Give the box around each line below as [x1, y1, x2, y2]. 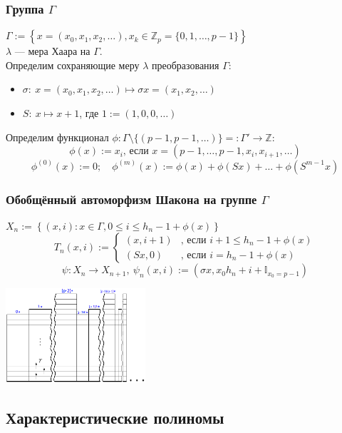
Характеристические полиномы [6, 406, 224, 428]
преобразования [151, 57, 219, 72]
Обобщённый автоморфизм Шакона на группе [6, 190, 257, 208]
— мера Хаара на [14, 44, 90, 58]
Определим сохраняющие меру [6, 57, 140, 72]
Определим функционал [6, 129, 109, 144]
